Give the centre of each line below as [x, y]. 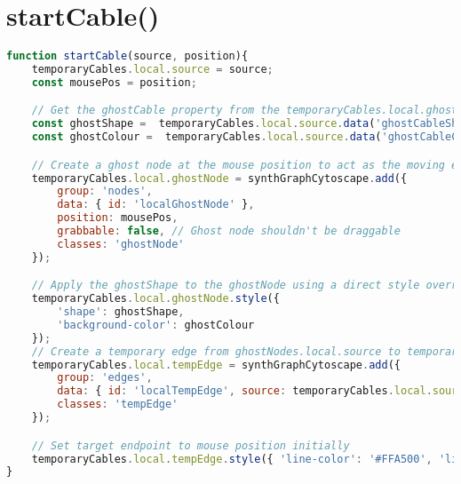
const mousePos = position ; [114, 82]
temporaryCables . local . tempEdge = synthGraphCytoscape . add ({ [216, 365]
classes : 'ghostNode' [121, 244]
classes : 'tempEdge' [118, 405]
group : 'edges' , [105, 378]
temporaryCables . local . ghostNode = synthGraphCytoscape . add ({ [219, 178]
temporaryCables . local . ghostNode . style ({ [155, 299]
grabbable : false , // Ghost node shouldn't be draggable [229, 231]
